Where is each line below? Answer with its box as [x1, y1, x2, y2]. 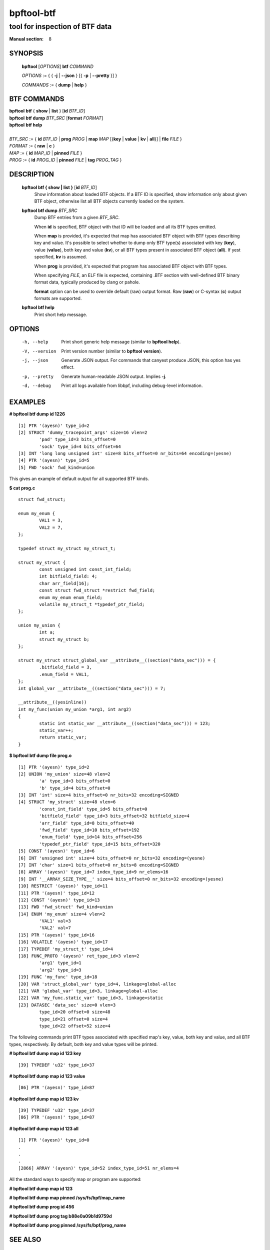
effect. [61, 364, 75, 370]
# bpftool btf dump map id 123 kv [9, 1095, 79, 1102]
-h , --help [21, 339, 48, 345]
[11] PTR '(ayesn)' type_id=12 [18, 890, 95, 896]
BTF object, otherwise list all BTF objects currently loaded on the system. [34, 198, 185, 204]
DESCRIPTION [9, 170, 54, 178]
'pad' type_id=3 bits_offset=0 [39, 436, 116, 442]
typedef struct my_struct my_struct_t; [18, 545, 116, 551]
